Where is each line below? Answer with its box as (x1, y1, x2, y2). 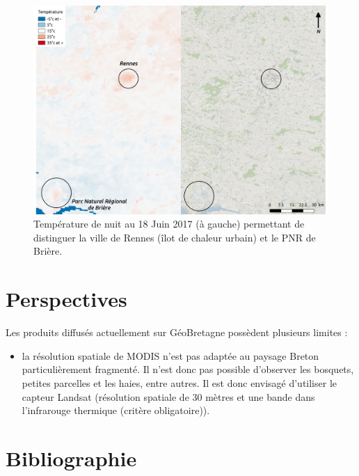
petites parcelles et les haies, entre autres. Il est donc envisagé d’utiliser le (22, 375, 337, 390)
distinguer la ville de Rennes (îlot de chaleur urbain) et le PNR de (33, 230, 316, 244)
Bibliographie (6, 443, 137, 472)
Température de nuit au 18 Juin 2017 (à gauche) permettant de (33, 216, 305, 231)
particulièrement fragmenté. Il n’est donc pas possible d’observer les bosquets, (22, 362, 354, 376)
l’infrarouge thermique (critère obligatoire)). (22, 403, 210, 418)
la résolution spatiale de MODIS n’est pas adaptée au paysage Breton (22, 348, 319, 363)
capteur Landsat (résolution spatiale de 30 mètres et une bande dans (22, 389, 315, 404)
